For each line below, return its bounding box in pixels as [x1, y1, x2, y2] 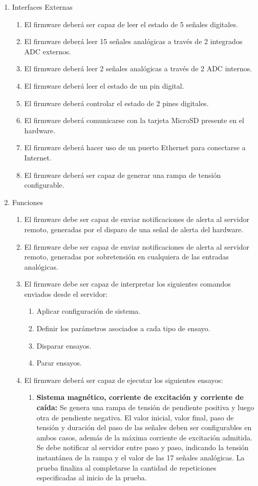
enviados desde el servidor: [24, 288, 108, 299]
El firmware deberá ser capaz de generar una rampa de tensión [24, 169, 221, 180]
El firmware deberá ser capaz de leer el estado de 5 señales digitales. [24, 18, 238, 29]
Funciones [12, 196, 43, 207]
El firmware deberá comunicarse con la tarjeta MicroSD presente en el [24, 115, 244, 126]
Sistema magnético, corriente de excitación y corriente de [36, 392, 244, 402]
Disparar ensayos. [36, 340, 92, 351]
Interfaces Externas [12, 2, 73, 12]
